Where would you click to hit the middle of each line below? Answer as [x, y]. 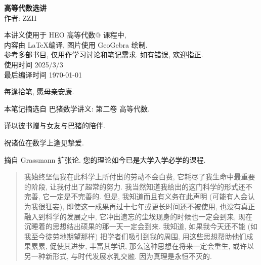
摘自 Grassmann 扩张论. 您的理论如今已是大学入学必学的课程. [105, 159]
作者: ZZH [20, 17]
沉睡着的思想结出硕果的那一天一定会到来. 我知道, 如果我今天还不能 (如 [141, 226]
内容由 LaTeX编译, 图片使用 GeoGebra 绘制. [76, 44]
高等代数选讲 [25, 8]
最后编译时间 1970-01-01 [43, 74]
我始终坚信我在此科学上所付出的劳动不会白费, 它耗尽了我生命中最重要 [140, 177]
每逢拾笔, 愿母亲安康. [39, 91]
